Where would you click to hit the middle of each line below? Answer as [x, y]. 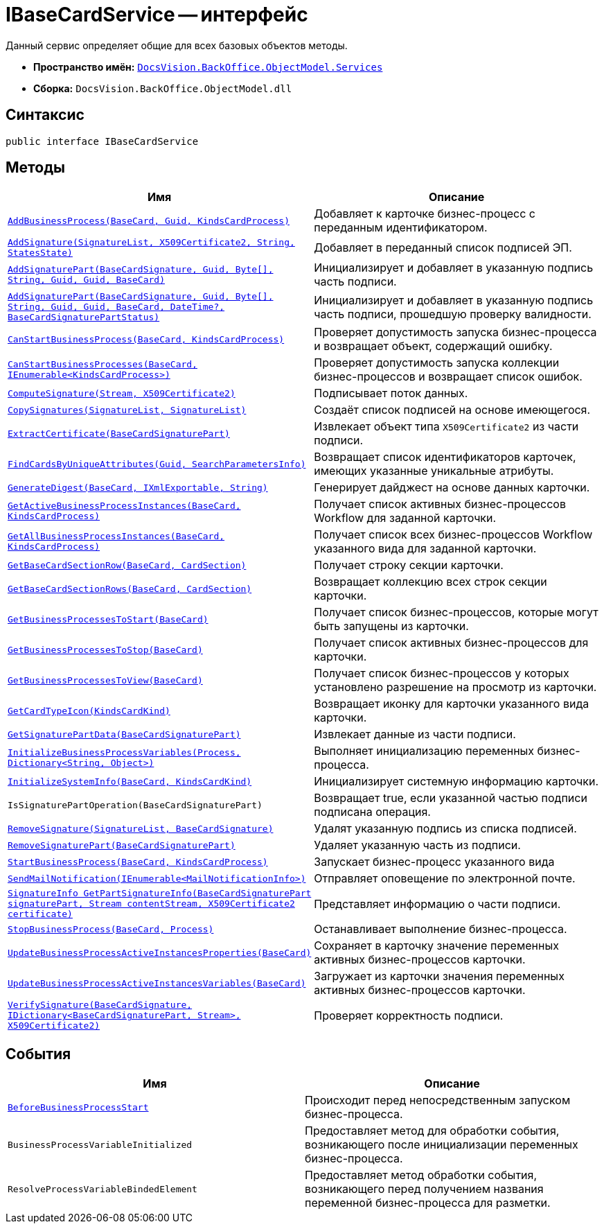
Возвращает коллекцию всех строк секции [430, 582]
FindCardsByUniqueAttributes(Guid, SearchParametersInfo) [157, 464]
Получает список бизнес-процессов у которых [442, 673]
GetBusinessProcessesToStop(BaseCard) [105, 650]
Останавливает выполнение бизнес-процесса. [441, 929]
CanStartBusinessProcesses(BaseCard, [103, 365]
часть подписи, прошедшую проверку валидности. [453, 314]
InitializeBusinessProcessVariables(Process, [124, 753]
